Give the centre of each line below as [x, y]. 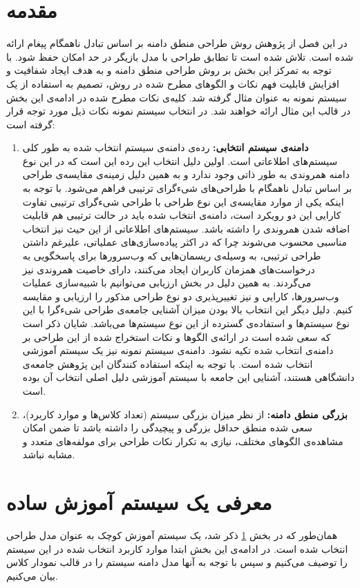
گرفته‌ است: [31, 124]
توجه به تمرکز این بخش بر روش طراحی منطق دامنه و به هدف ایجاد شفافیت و [169, 70]
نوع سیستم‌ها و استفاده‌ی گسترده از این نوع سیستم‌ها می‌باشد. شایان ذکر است [186, 323]
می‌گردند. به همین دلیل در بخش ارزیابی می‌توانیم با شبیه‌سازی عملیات [167, 283]
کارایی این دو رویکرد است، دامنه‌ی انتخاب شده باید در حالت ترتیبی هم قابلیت [182, 215]
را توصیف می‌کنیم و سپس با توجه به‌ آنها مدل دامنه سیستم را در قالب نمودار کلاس [177, 562]
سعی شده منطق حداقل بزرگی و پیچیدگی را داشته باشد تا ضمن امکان [167, 428]
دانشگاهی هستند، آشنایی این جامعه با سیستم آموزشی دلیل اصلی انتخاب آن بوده [188, 377]
